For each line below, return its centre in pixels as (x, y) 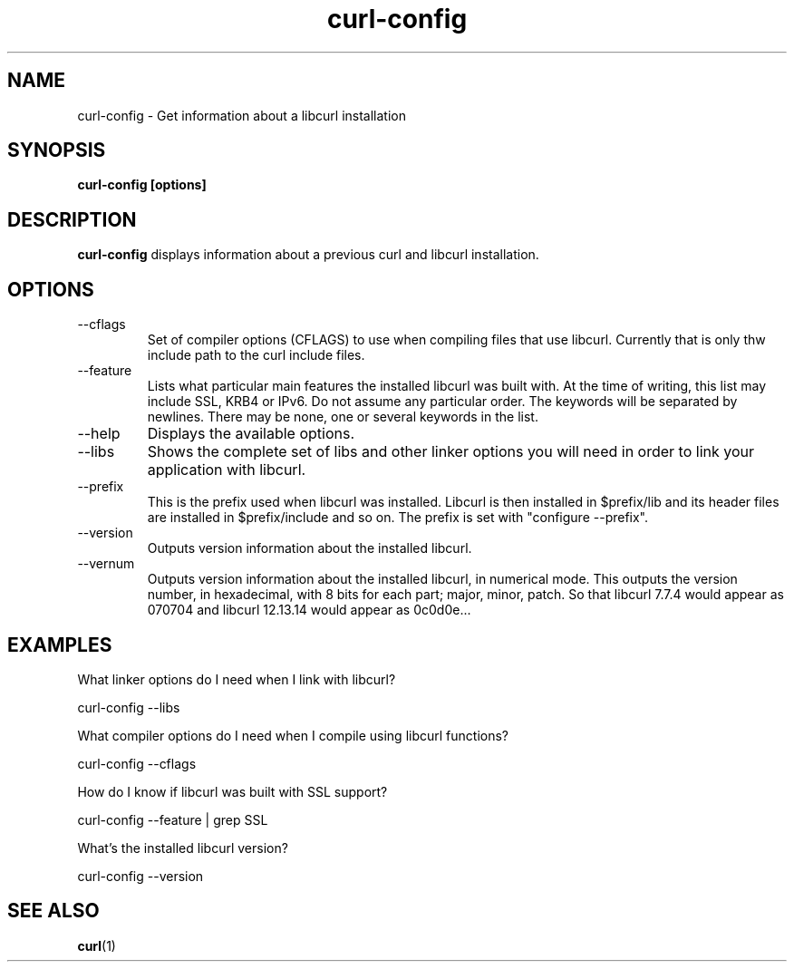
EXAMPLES (60, 644)
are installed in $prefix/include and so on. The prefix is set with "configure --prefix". (398, 518)
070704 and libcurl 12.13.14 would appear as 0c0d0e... (309, 610)
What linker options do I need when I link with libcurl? (237, 679)
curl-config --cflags (137, 763)
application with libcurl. (227, 470)
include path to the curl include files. (256, 355)
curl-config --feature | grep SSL (173, 819)
